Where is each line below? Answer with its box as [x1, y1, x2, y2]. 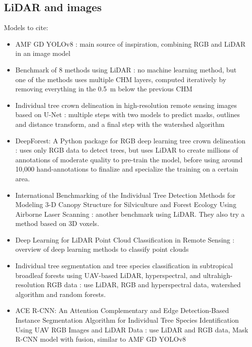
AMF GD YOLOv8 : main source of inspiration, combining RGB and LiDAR [15, 38, 246, 49]
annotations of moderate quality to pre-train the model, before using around [15, 154, 243, 164]
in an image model [15, 48, 70, 58]
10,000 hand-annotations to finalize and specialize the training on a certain [15, 164, 238, 174]
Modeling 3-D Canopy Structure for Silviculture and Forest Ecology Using [15, 199, 236, 209]
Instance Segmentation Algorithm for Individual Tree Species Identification [15, 315, 239, 325]
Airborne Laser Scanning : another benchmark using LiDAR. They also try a [15, 208, 245, 219]
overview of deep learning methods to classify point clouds [15, 244, 189, 254]
